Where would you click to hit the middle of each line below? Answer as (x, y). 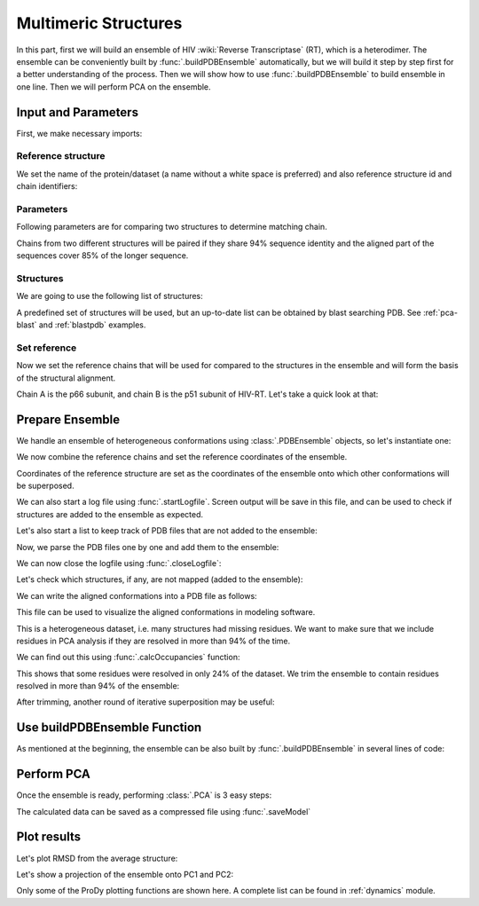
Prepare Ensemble (68, 419)
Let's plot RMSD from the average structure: (97, 858)
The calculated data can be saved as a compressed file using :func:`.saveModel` (164, 811)
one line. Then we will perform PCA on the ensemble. (114, 87)
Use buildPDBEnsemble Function (109, 728)
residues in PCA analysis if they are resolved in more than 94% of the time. (153, 641)
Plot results (49, 837)
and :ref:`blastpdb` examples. (92, 325)
